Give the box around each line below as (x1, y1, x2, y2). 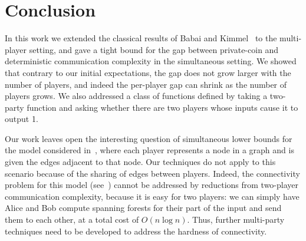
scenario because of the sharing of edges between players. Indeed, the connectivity (5, 167, 300, 179)
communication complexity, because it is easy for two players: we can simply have (5, 190, 300, 202)
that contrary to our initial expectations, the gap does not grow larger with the (5, 66, 291, 78)
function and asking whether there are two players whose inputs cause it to (27, 101, 298, 113)
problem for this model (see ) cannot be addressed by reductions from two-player (5, 179, 299, 191)
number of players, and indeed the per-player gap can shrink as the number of (5, 78, 287, 90)
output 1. (5, 113, 38, 125)
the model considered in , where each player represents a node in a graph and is (5, 144, 294, 156)
